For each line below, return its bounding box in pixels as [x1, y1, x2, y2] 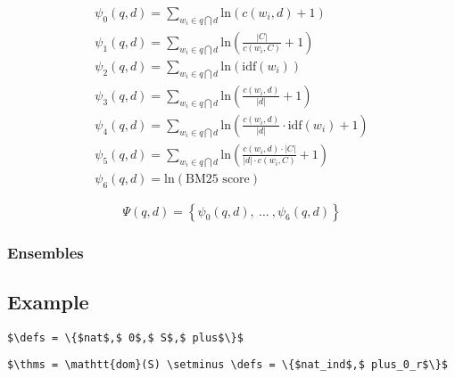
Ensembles [7, 241, 84, 263]
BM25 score [185, 172, 250, 185]
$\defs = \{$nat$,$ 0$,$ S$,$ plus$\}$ [7, 331, 244, 344]
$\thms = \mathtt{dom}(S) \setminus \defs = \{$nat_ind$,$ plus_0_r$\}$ [7, 358, 448, 372]
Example [7, 287, 89, 315]
